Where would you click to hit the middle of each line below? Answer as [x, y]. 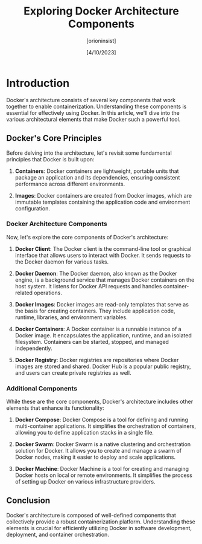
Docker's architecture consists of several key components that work [91, 100]
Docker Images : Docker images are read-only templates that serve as [102, 304]
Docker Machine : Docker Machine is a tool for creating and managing [102, 469]
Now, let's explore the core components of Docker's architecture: [87, 237]
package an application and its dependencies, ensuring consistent [97, 177]
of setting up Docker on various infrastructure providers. [85, 482]
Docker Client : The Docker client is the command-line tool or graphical [103, 248]
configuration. [32, 208]
